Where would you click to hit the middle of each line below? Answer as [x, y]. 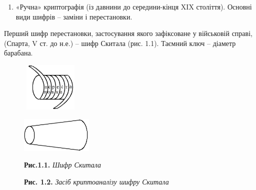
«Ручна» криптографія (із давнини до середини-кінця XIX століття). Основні [134, 6]
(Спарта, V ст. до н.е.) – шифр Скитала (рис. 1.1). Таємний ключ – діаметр [120, 43]
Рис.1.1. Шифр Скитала [63, 165]
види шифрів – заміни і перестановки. [74, 16]
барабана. [18, 53]
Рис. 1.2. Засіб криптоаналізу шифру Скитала [96, 181]
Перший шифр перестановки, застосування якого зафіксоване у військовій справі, [128, 33]
